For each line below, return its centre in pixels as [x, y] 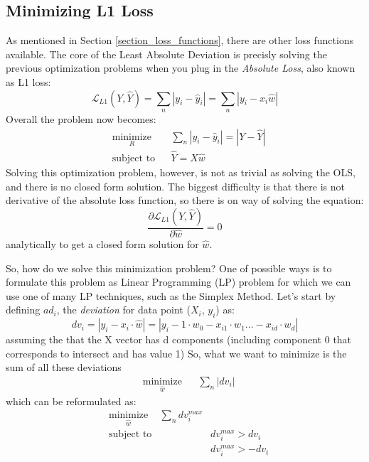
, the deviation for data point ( [123, 310]
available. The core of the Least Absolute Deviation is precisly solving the [166, 54]
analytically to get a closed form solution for [102, 243]
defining [23, 310]
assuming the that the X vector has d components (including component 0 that [179, 339]
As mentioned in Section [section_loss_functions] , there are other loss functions [180, 40]
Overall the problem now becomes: [81, 118]
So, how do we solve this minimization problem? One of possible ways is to [169, 268]
